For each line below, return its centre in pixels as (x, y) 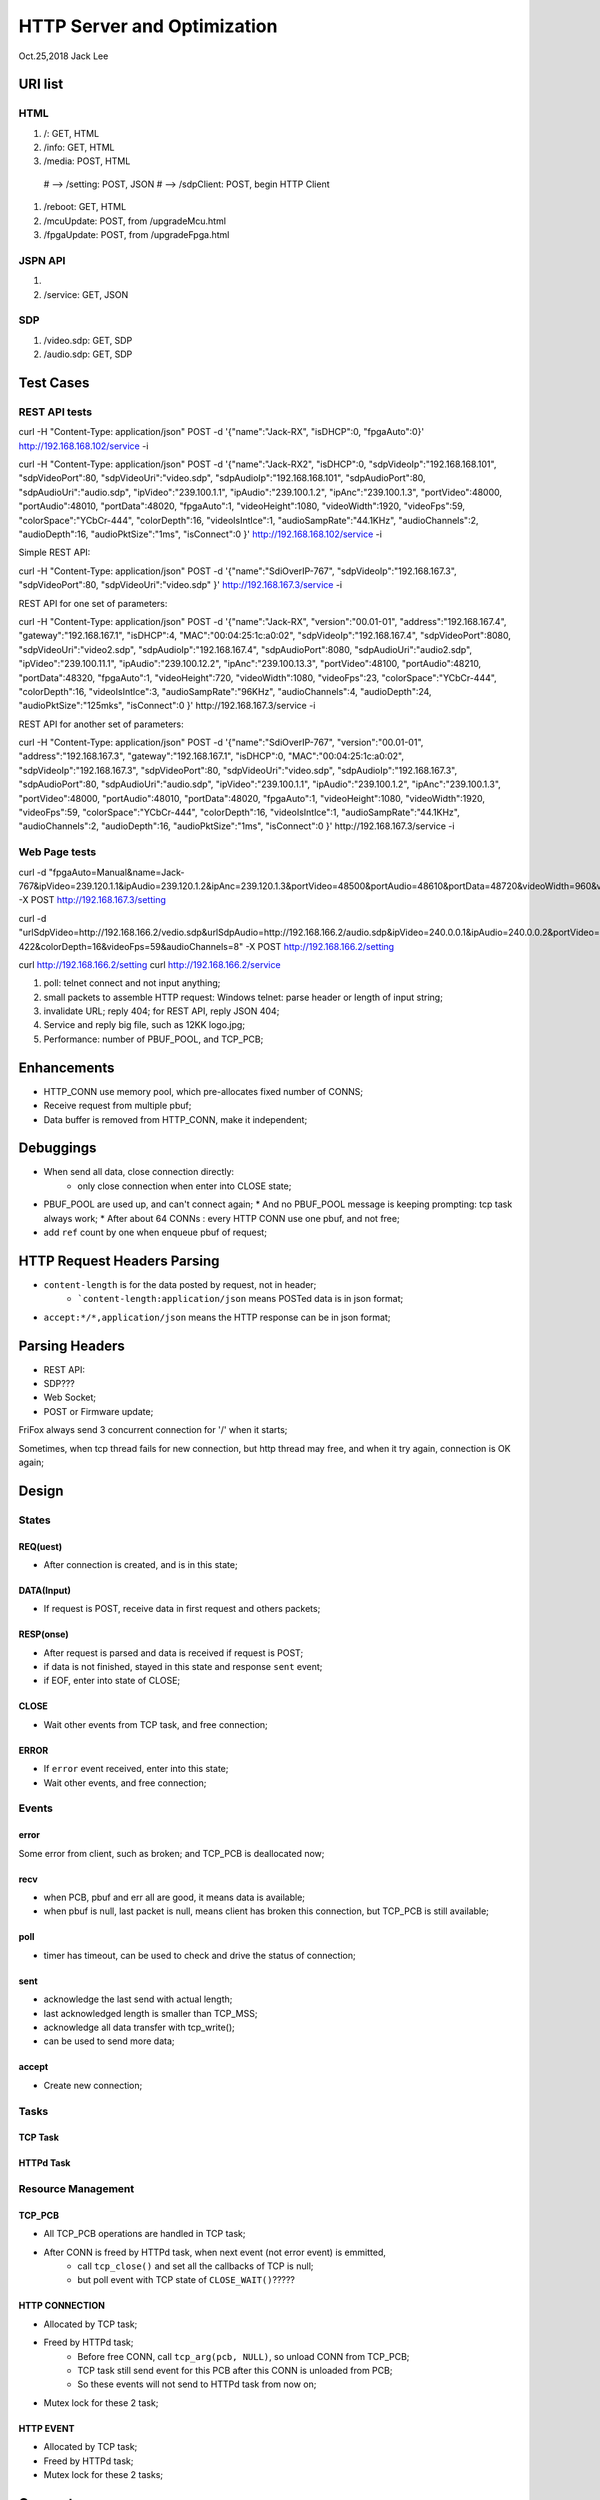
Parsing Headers (71, 1345)
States (35, 1520)
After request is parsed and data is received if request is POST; (173, 1652)
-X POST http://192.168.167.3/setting (92, 900)
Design (41, 1490)
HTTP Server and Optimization (148, 26)
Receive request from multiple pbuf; (117, 1106)
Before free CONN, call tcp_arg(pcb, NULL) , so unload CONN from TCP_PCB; (243, 2356)
